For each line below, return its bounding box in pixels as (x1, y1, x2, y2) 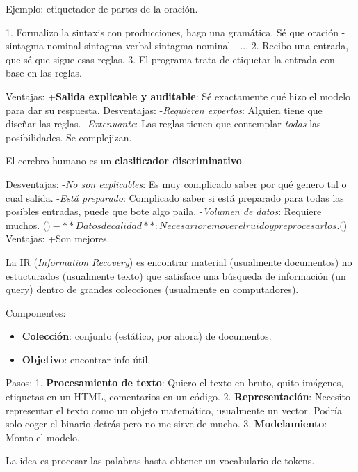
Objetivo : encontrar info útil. (22, 352, 151, 366)
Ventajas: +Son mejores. (6, 231, 110, 246)
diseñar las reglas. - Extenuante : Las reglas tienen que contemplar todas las (6, 116, 321, 131)
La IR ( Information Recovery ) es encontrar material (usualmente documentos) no (6, 254, 352, 269)
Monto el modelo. (6, 430, 80, 444)
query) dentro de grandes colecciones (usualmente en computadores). (6, 282, 299, 297)
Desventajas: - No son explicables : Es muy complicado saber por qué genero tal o (6, 176, 347, 191)
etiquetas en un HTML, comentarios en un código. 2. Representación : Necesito (6, 389, 350, 404)
